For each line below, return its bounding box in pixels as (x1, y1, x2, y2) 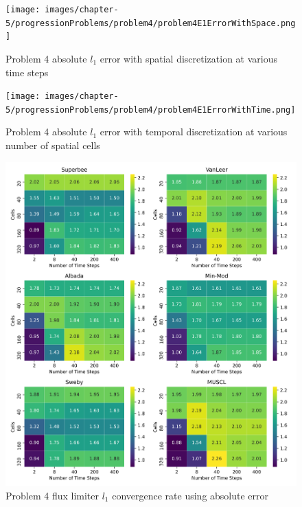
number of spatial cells (5, 138, 100, 153)
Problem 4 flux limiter (5, 488, 100, 502)
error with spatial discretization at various (100, 51, 278, 65)
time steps (5, 65, 49, 79)
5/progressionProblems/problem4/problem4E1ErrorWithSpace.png (5, 18, 296, 28)
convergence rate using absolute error (112, 488, 269, 502)
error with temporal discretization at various (100, 124, 288, 139)
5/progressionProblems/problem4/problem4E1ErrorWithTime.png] (5, 104, 296, 115)
